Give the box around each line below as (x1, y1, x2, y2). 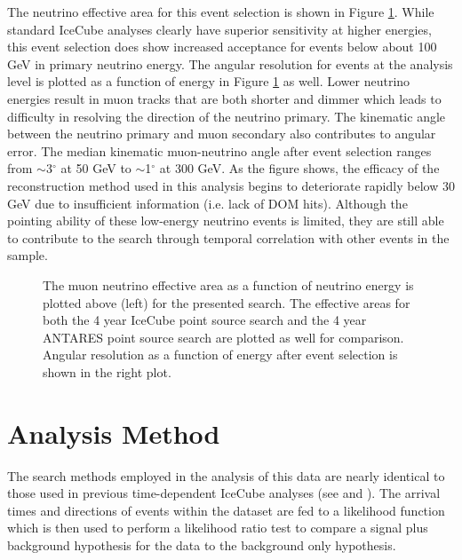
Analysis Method (7, 414, 220, 451)
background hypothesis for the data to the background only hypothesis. (7, 535, 396, 554)
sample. (7, 246, 48, 264)
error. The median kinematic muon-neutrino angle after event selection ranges (7, 141, 432, 160)
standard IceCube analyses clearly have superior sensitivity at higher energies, (7, 20, 432, 38)
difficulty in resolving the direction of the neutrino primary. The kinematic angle (7, 106, 446, 125)
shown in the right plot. (43, 362, 171, 381)
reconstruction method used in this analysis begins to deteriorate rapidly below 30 (7, 176, 455, 194)
